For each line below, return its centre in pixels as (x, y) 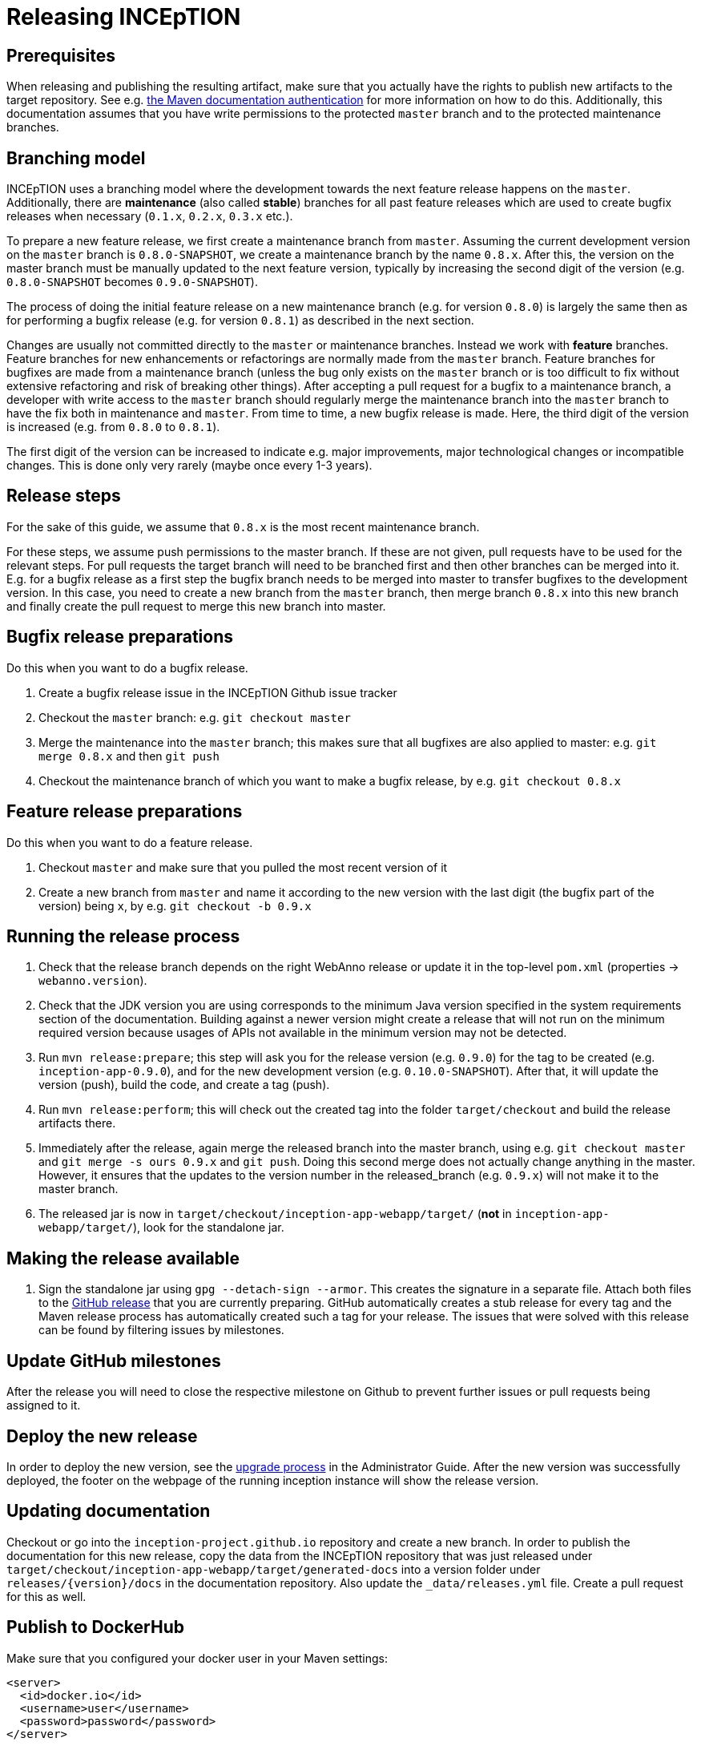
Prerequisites (61, 55)
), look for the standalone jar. (209, 1228)
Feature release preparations (125, 812)
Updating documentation (109, 1511)
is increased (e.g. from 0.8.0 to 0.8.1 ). (113, 427)
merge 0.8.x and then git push (129, 756)
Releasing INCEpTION (124, 17)
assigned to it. (44, 1405)
